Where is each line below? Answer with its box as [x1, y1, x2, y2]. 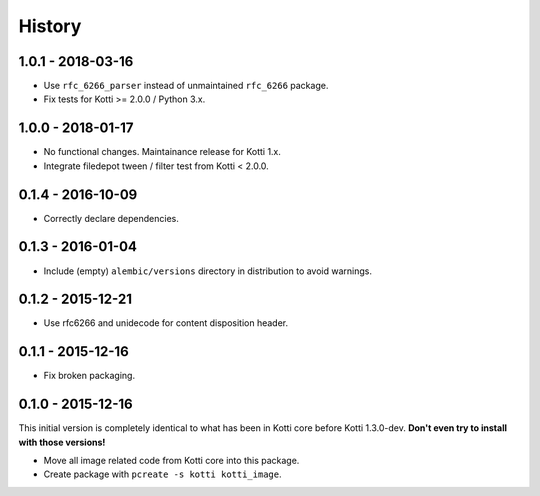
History [18, 15, 82, 37]
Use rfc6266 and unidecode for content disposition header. [43, 317, 289, 329]
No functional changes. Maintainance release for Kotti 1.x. [43, 146, 282, 158]
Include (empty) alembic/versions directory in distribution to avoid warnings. [43, 265, 373, 277]
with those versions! [18, 436, 106, 448]
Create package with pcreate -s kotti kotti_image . [43, 468, 282, 480]
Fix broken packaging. [43, 370, 135, 382]
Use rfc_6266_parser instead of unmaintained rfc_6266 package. [43, 80, 329, 92]
